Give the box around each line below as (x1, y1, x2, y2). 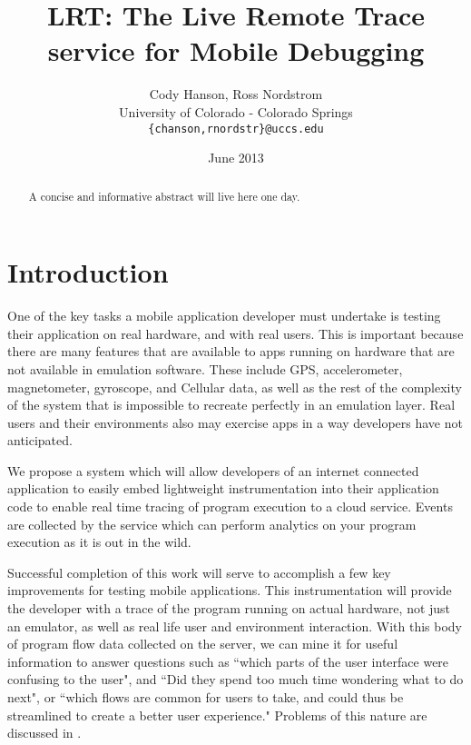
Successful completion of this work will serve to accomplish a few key (7, 562, 391, 581)
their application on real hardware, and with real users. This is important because (7, 323, 464, 343)
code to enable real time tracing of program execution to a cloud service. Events (7, 497, 453, 516)
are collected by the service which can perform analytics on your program (7, 514, 417, 533)
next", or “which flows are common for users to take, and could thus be (7, 688, 404, 707)
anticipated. (7, 431, 73, 450)
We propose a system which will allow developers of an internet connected (7, 461, 419, 480)
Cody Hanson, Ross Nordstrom (149, 84, 323, 104)
